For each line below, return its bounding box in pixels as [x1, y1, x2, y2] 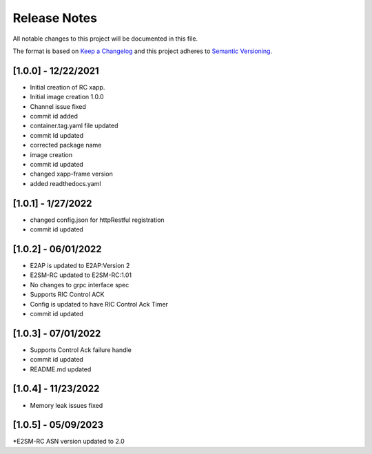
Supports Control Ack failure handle [30, 345, 132, 354]
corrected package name [30, 141, 102, 149]
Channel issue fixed [30, 102, 86, 110]
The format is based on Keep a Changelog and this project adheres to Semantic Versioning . [12, 47, 272, 55]
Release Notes [12, 10, 98, 25]
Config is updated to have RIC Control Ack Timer [30, 300, 169, 308]
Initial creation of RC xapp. [30, 83, 105, 91]
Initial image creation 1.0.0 [30, 93, 104, 101]
